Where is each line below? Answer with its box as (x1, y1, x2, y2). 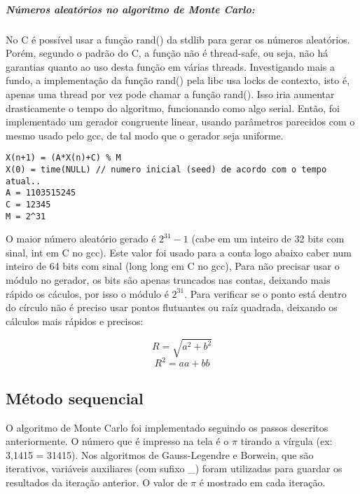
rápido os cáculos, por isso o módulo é (6, 286, 169, 301)
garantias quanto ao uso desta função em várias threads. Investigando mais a (6, 59, 335, 74)
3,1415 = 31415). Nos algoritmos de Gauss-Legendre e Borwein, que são (6, 447, 314, 462)
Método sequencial (6, 387, 144, 409)
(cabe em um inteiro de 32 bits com (191, 231, 345, 246)
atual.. (6, 176, 41, 186)
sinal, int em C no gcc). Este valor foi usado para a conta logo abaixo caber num (6, 245, 352, 259)
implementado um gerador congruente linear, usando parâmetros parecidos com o (6, 114, 355, 129)
